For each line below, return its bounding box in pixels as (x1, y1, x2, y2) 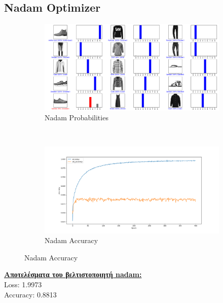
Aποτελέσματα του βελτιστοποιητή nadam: (4, 269, 142, 280)
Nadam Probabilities (45, 112, 108, 123)
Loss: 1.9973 (4, 279, 42, 289)
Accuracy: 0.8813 (4, 289, 57, 299)
